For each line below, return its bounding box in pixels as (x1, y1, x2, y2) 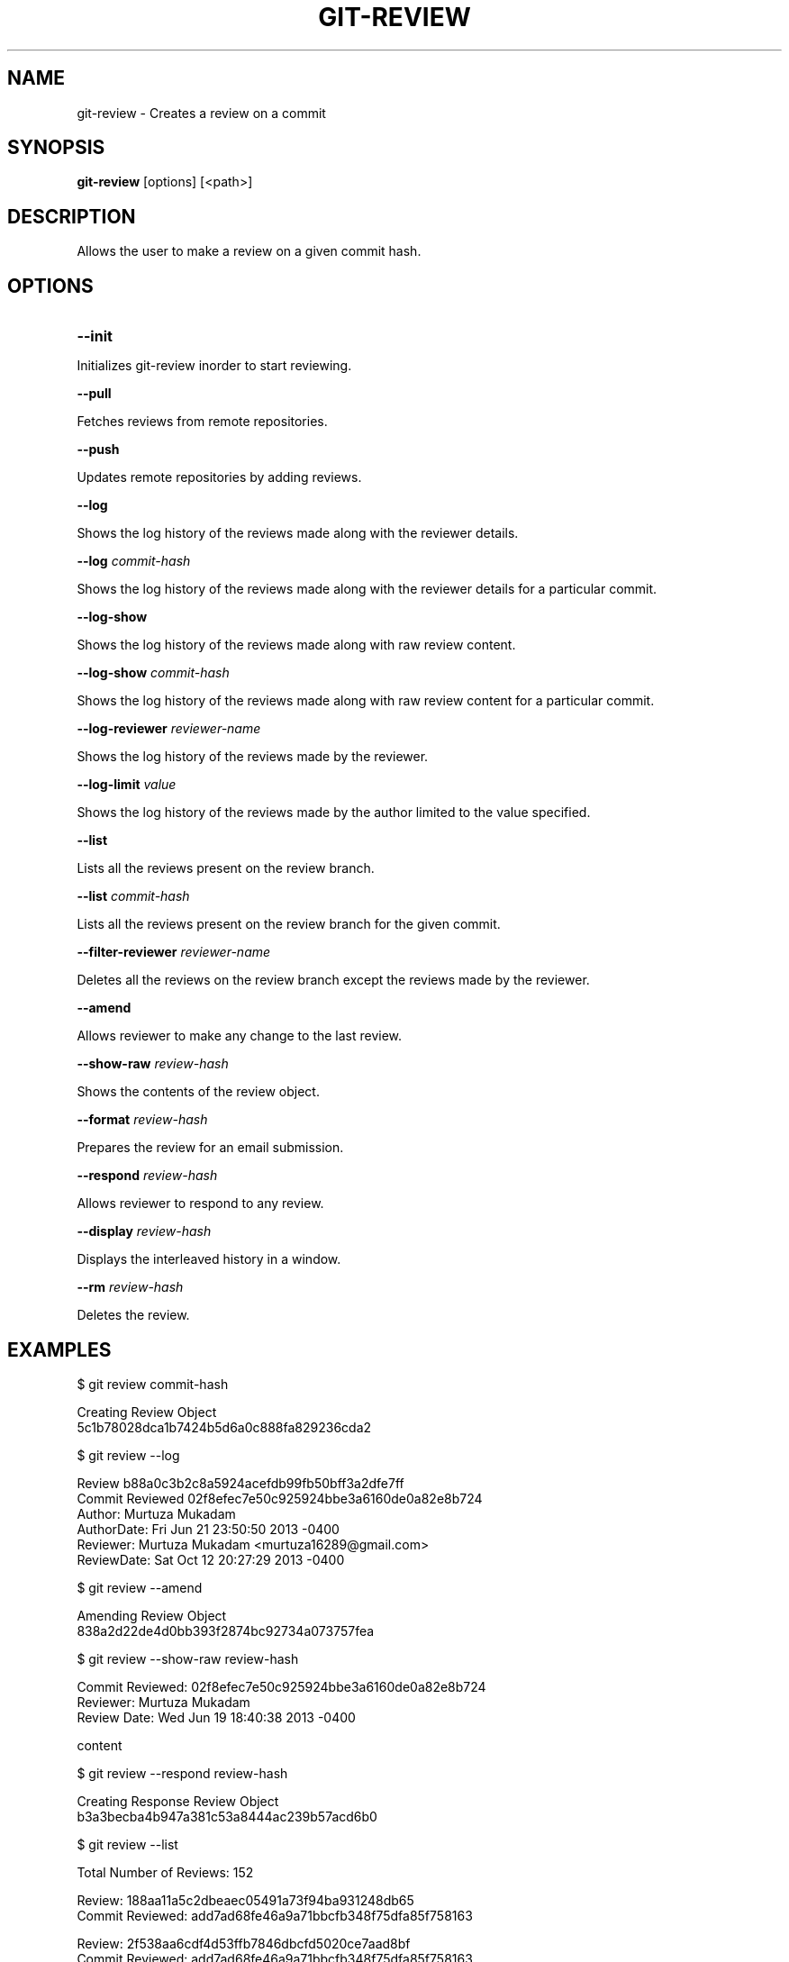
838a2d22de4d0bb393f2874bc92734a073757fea (77, 1622, 375, 1639)
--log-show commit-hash (77, 665, 230, 681)
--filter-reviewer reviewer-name (77, 944, 271, 960)
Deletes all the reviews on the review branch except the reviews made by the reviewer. (77, 972, 590, 988)
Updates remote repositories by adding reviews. (77, 469, 362, 486)
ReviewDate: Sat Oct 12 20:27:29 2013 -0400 (77, 1551, 345, 1567)
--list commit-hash (77, 888, 190, 904)
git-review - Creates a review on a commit (77, 104, 326, 121)
